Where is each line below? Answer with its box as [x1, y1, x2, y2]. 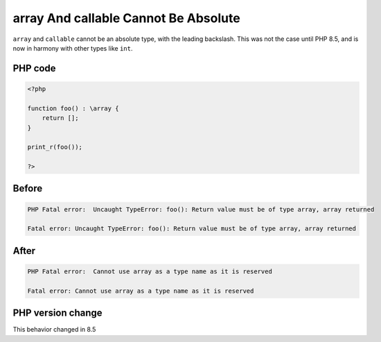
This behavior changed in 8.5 [12, 325, 96, 334]
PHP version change [12, 307, 103, 319]
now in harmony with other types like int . [12, 44, 133, 52]
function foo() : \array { [27, 104, 119, 112]
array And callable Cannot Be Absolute [12, 10, 240, 26]
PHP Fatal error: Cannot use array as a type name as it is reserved [27, 268, 273, 275]
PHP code [12, 62, 56, 74]
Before [12, 182, 43, 194]
